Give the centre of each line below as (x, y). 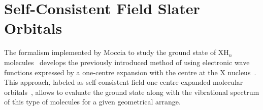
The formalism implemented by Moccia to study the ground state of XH (117, 52)
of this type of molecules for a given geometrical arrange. (92, 102)
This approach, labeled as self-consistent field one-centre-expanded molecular (124, 82)
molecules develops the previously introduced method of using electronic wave (127, 62)
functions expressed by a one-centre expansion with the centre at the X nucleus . (130, 72)
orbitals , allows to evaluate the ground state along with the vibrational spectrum (132, 92)
